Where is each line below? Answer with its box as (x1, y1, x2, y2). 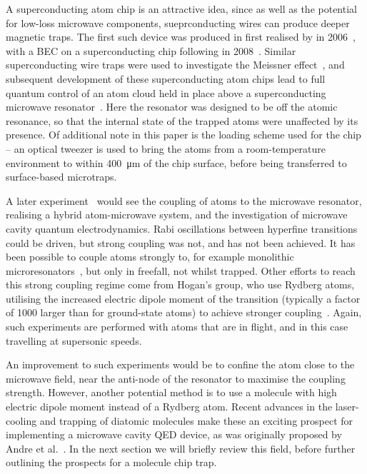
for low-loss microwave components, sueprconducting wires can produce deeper (6, 15, 350, 30)
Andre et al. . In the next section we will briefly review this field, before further (6, 440, 356, 455)
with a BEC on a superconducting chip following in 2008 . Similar (6, 43, 296, 58)
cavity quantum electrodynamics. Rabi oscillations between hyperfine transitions (6, 221, 358, 236)
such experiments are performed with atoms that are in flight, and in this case (6, 319, 348, 334)
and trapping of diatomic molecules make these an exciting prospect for (39, 413, 353, 428)
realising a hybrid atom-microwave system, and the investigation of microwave (6, 207, 348, 222)
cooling (6, 413, 37, 428)
